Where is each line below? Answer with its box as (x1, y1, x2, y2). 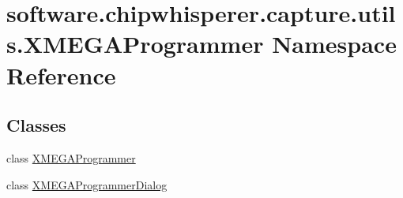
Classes (6, 113, 66, 137)
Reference (6, 58, 116, 91)
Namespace (272, 28, 397, 60)
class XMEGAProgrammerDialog (6, 176, 168, 192)
